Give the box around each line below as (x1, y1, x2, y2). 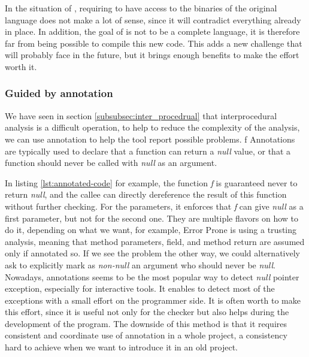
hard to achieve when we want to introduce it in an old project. (5, 341, 238, 353)
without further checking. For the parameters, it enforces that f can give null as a (5, 199, 304, 212)
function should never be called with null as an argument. (5, 156, 217, 169)
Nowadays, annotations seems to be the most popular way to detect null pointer (5, 270, 299, 283)
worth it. (5, 60, 37, 72)
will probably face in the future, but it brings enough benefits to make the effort (5, 49, 299, 61)
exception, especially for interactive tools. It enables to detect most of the (5, 282, 275, 295)
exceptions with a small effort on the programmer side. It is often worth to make (5, 294, 301, 306)
